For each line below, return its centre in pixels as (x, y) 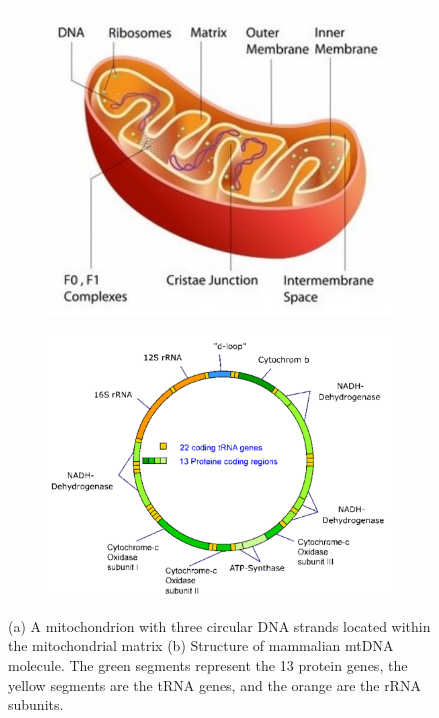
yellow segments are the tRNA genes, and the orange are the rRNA (214, 684)
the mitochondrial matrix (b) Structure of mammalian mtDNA (201, 645)
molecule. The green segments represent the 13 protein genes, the (208, 664)
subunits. (36, 704)
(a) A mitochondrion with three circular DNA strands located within (219, 625)
